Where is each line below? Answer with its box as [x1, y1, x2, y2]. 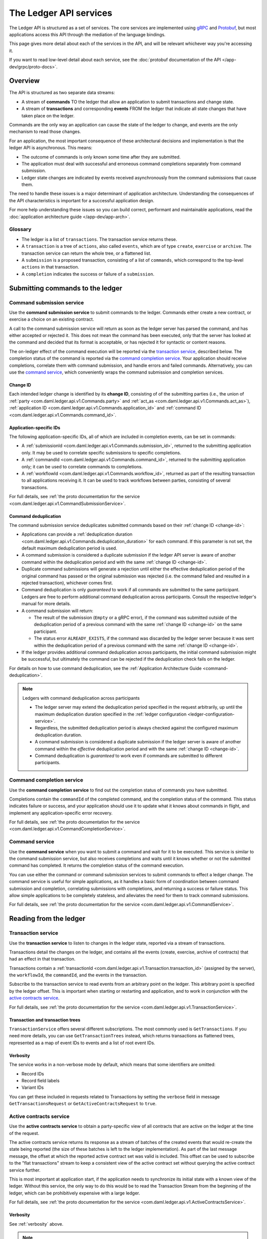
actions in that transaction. [21, 264, 79, 270]
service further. [9, 1167, 41, 1173]
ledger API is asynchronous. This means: [9, 145, 92, 151]
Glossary [9, 226, 32, 233]
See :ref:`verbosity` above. [9, 1221, 64, 1227]
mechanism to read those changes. [9, 129, 81, 135]
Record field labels [21, 1077, 60, 1083]
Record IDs [21, 1070, 44, 1076]
